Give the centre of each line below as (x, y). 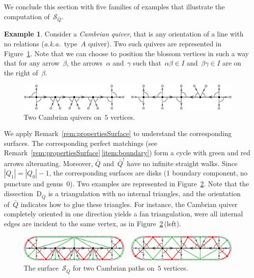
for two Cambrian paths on (114, 267)
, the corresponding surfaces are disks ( (108, 173)
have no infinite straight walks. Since (182, 163)
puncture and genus (34, 184)
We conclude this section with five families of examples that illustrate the (114, 6)
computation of (27, 16)
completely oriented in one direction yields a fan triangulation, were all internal (124, 214)
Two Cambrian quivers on (63, 117)
